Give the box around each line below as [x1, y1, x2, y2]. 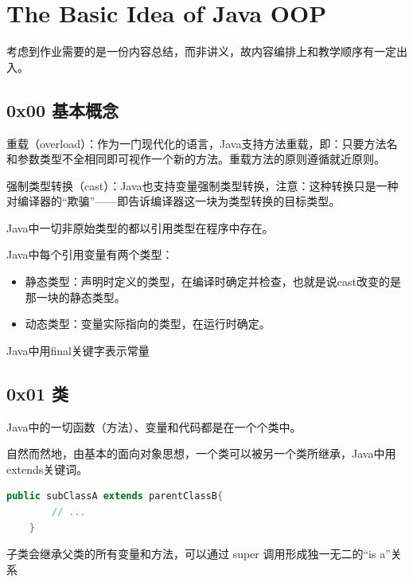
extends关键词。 [6, 460, 88, 477]
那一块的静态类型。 [25, 288, 126, 305]
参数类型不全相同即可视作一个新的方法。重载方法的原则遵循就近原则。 [17, 150, 385, 167]
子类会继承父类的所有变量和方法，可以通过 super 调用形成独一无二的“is [6, 545, 376, 562]
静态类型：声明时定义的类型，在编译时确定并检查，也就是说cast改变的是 [25, 273, 401, 290]
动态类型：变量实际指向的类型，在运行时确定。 [25, 315, 271, 332]
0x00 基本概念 [6, 97, 119, 122]
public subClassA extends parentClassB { [6, 490, 224, 502]
